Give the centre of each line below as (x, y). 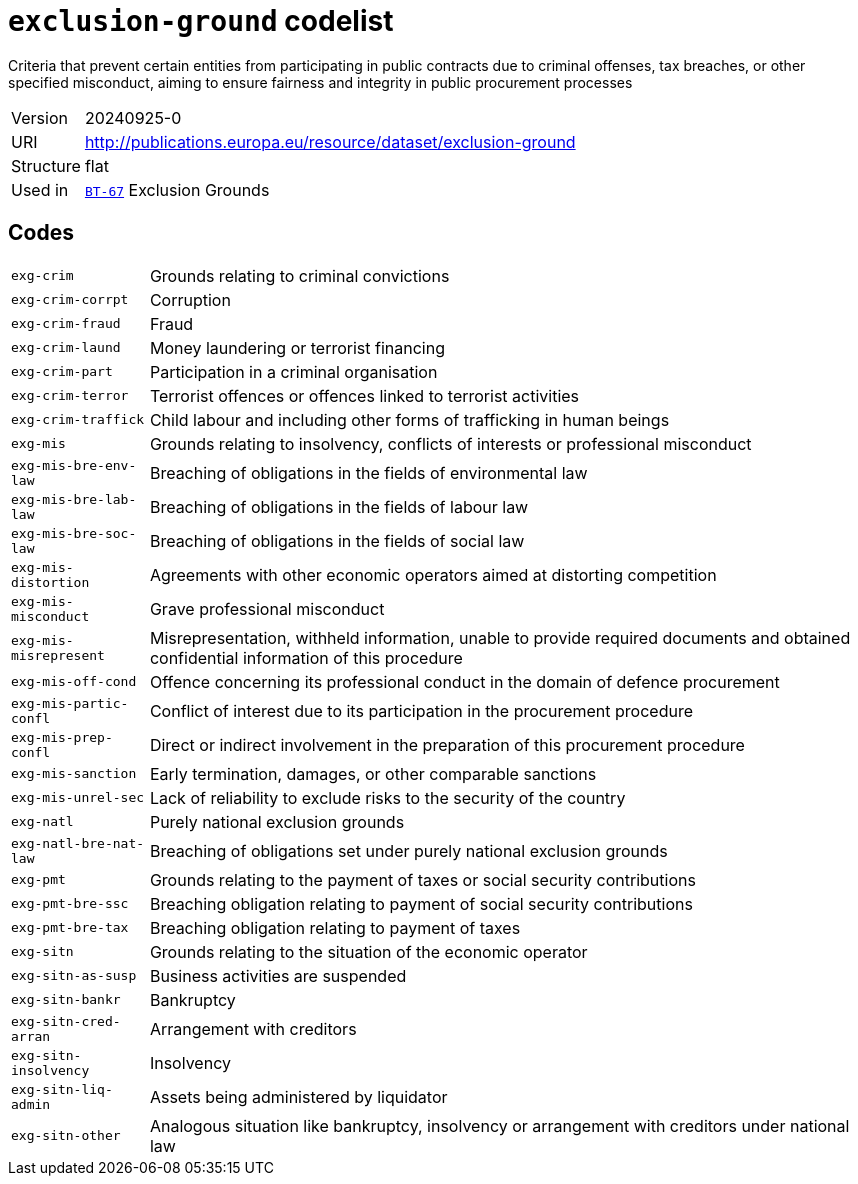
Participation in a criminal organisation (293, 371)
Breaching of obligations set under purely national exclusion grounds (408, 850)
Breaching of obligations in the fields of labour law (339, 506)
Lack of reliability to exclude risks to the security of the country (387, 797)
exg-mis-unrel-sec (78, 798)
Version (39, 117)
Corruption (190, 299)
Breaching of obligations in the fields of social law (337, 540)
